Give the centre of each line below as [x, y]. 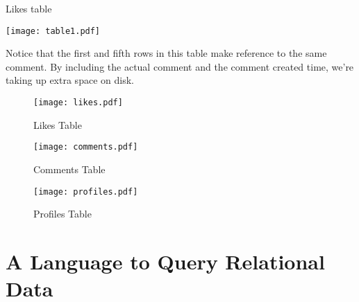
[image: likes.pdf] [78, 103]
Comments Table [69, 169]
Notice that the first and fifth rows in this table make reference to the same [166, 53]
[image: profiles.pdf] [86, 192]
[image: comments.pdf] [86, 147]
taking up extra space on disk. [70, 80]
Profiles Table [62, 214]
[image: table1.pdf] [53, 31]
